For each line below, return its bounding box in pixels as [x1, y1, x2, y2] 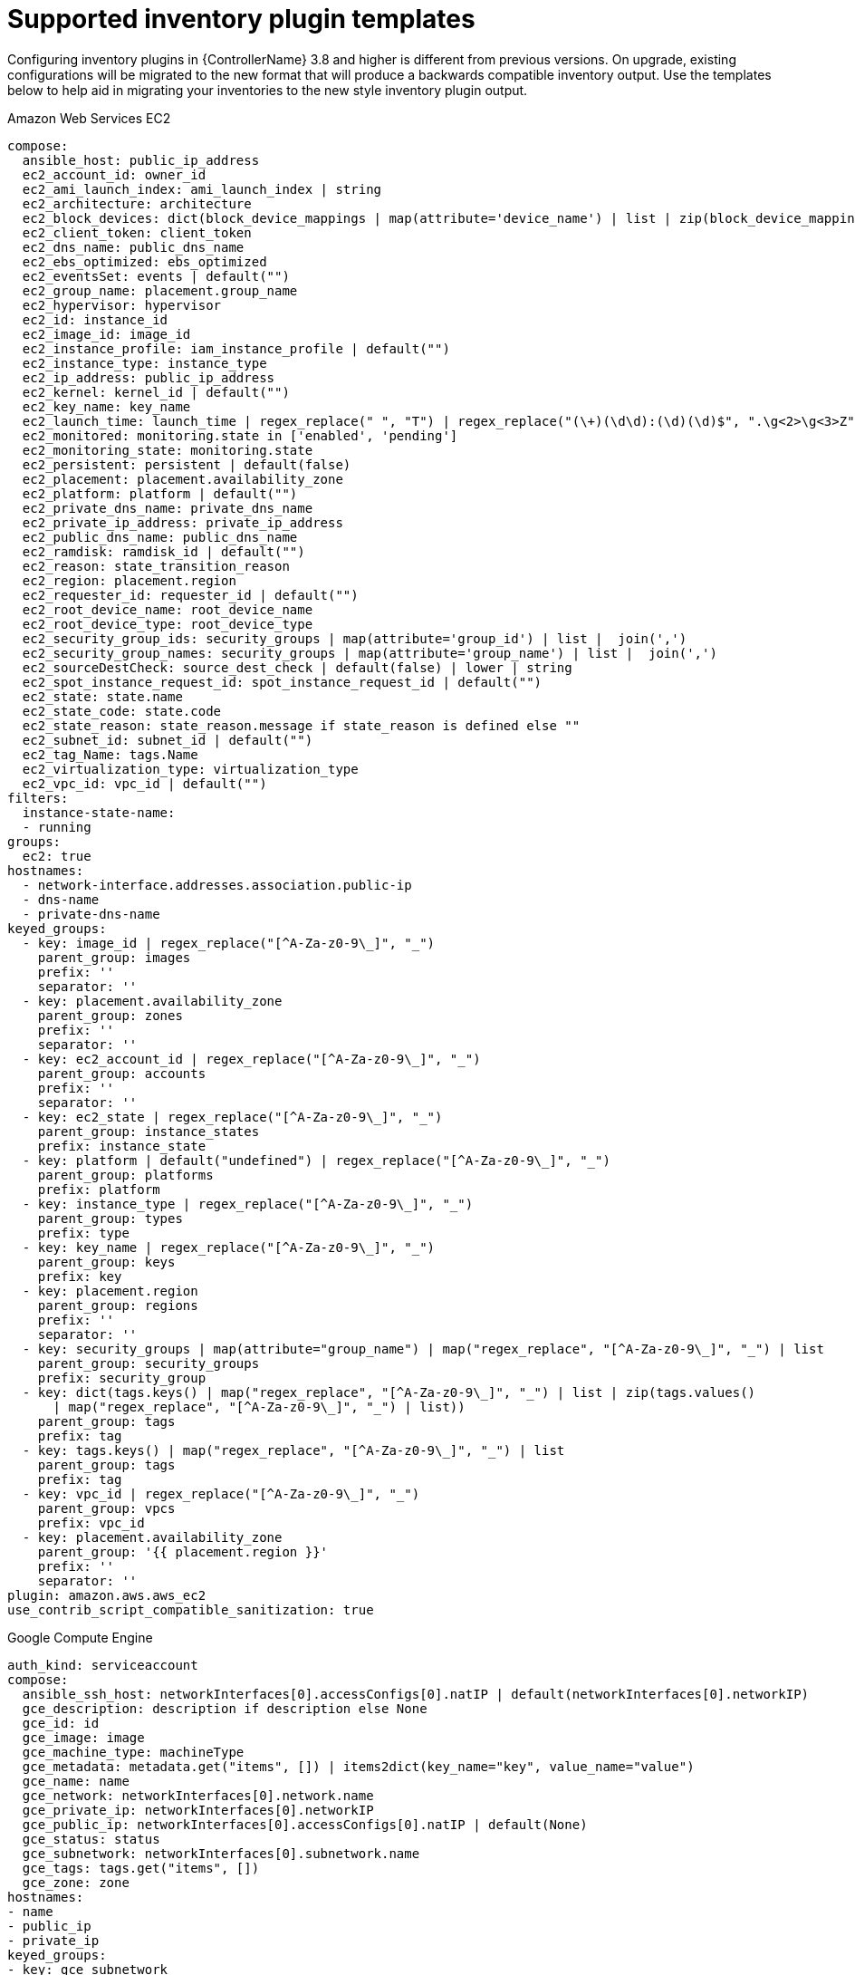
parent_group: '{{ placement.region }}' [37, 1544, 329, 1559]
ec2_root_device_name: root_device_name [22, 602, 313, 617]
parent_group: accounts [37, 1065, 207, 1081]
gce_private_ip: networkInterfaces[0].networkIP [22, 1802, 374, 1817]
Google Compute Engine [7, 1629, 153, 1645]
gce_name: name [22, 1773, 130, 1788]
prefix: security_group [37, 1370, 207, 1385]
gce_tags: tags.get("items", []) [22, 1860, 260, 1875]
